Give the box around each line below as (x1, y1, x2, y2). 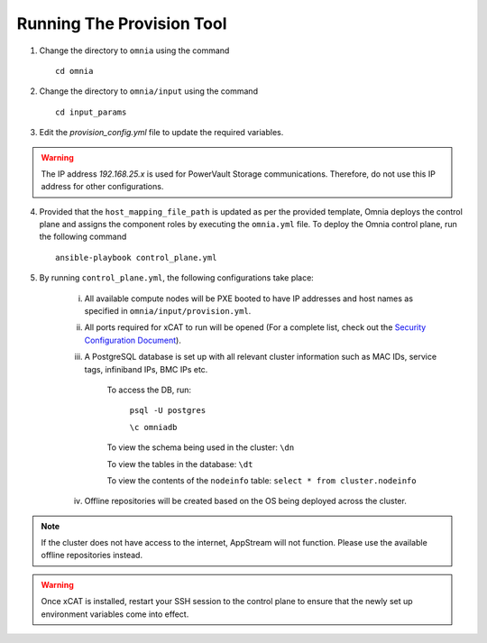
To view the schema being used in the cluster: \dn (106, 442, 295, 453)
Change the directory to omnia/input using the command (39, 86, 259, 96)
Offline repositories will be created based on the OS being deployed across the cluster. (84, 496, 408, 507)
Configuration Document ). (84, 335, 182, 345)
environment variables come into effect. (41, 609, 189, 620)
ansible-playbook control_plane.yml (55, 253, 217, 262)
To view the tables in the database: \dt (106, 458, 253, 469)
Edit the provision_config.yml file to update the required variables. (39, 127, 284, 138)
